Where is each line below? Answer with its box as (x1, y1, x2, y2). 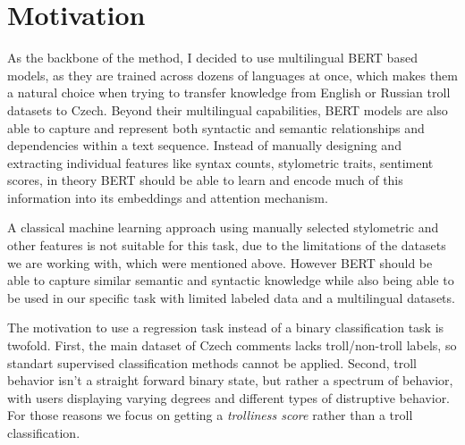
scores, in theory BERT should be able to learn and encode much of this (7, 171, 403, 189)
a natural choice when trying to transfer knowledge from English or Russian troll (7, 83, 451, 102)
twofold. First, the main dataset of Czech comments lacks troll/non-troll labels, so (7, 336, 457, 355)
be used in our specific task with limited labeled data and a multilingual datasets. (7, 288, 455, 306)
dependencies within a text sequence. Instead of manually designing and (7, 136, 402, 155)
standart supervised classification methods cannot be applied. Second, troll (7, 353, 417, 372)
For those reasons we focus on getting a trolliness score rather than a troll (7, 406, 413, 424)
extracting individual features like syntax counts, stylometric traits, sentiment (7, 153, 434, 172)
